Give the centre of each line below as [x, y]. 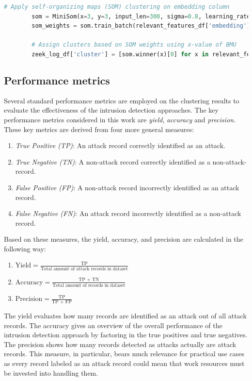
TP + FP [62, 302]
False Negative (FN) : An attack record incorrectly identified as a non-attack [128, 213]
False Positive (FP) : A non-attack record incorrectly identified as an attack [127, 187]
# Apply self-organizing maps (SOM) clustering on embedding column [117, 7]
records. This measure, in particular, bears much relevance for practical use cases [124, 354]
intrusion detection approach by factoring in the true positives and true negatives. [126, 335]
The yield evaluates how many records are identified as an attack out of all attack [125, 315]
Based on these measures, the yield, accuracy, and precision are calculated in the [124, 239]
